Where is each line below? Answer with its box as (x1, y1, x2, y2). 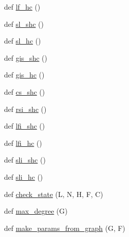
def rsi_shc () (4, 103, 47, 114)
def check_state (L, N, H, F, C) (4, 188, 103, 199)
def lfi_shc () (4, 121, 45, 131)
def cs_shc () (4, 86, 45, 97)
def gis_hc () (4, 69, 45, 80)
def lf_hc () (4, 2, 41, 12)
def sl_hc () (4, 35, 41, 46)
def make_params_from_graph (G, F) (4, 222, 125, 233)
